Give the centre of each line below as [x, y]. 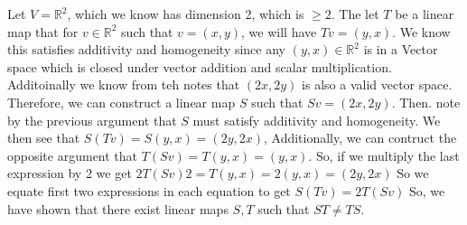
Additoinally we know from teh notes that [124, 84]
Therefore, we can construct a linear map [121, 102]
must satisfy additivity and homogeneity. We [317, 120]
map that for [43, 31]
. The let [355, 14]
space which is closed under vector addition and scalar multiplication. [200, 66]
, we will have [279, 31]
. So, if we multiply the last [384, 155]
